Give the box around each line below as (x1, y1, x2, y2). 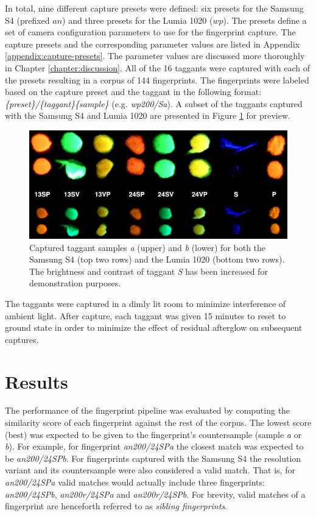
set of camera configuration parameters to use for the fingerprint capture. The (5, 26, 296, 38)
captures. (5, 333, 39, 345)
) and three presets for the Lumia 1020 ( (62, 13, 213, 26)
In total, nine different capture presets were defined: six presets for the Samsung (5, 2, 304, 14)
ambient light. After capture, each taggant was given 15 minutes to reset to (5, 309, 286, 322)
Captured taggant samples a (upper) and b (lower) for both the (29, 241, 266, 253)
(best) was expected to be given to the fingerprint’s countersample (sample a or (5, 428, 302, 440)
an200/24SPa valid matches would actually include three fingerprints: (5, 476, 265, 489)
